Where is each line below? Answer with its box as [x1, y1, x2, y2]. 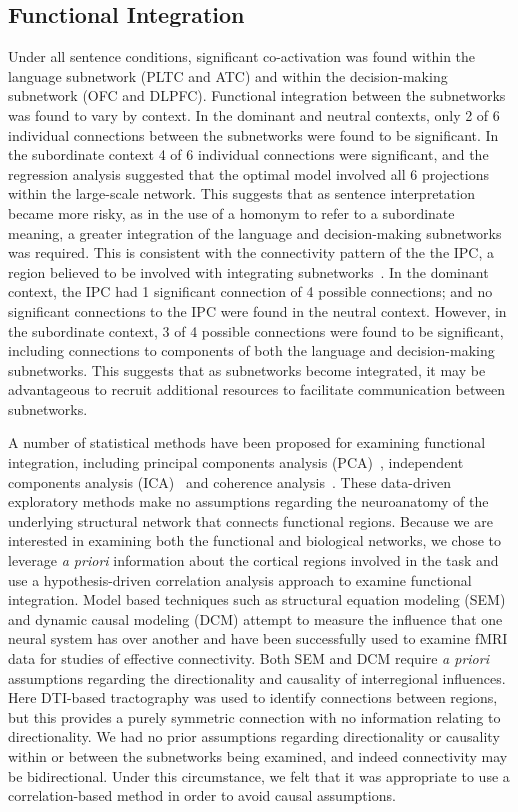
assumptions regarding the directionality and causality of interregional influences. [8, 667, 506, 688]
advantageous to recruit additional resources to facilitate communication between [8, 379, 505, 400]
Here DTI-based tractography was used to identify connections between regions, [8, 687, 498, 708]
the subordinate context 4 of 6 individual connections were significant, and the [8, 144, 489, 165]
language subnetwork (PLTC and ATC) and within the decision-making [8, 65, 448, 86]
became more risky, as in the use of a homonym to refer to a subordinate [8, 202, 455, 223]
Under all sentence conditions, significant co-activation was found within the [8, 46, 476, 67]
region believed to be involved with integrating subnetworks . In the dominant [8, 261, 489, 282]
